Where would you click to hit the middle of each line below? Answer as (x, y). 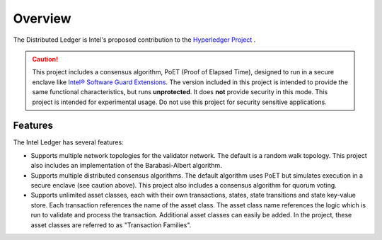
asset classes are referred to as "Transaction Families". (111, 225)
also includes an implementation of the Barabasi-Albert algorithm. (126, 166)
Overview (42, 18)
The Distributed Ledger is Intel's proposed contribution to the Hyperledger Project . (134, 40)
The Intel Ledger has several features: (68, 142)
